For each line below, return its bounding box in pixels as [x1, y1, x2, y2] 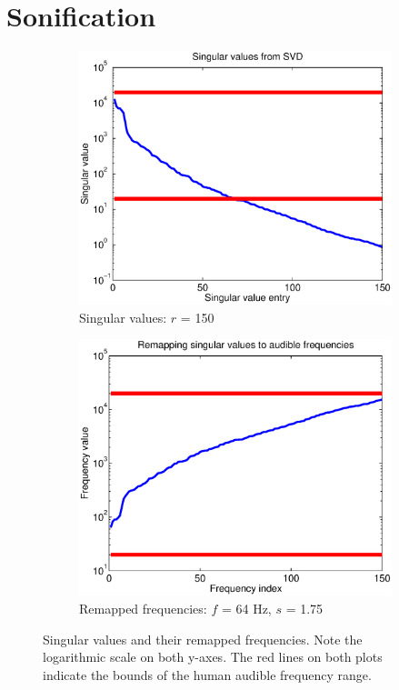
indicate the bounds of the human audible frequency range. [43, 665, 372, 684]
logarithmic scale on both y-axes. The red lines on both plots [43, 647, 383, 666]
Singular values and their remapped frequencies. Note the [43, 629, 363, 648]
